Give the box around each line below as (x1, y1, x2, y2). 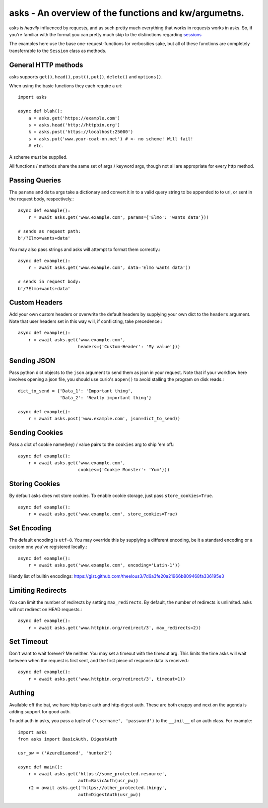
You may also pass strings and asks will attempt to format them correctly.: (9, 246, 161, 252)
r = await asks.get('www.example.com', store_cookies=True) (28, 511, 178, 517)
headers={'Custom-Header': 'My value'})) (77, 344, 181, 349)
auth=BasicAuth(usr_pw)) (77, 778, 138, 784)
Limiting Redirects (9, 586, 67, 595)
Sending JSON (9, 356, 56, 365)
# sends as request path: (18, 228, 81, 234)
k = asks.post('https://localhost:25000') (28, 129, 134, 135)
